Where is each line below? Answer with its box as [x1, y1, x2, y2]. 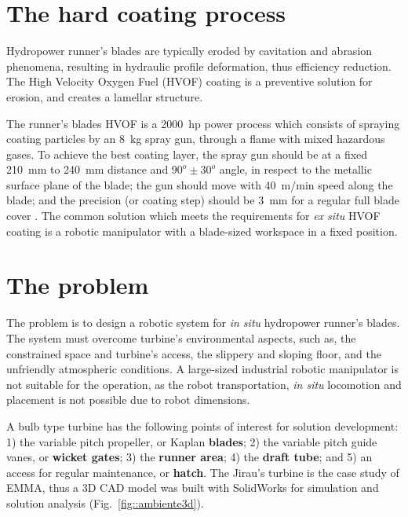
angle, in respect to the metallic [219, 161, 372, 178]
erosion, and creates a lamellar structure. [6, 88, 203, 104]
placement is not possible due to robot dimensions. [6, 391, 250, 408]
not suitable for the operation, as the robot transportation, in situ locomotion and [6, 376, 402, 392]
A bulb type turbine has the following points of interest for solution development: [6, 417, 399, 434]
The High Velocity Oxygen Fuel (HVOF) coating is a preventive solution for [6, 73, 373, 90]
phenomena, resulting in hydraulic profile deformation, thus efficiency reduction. [6, 57, 392, 74]
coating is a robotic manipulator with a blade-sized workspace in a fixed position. [6, 222, 398, 239]
